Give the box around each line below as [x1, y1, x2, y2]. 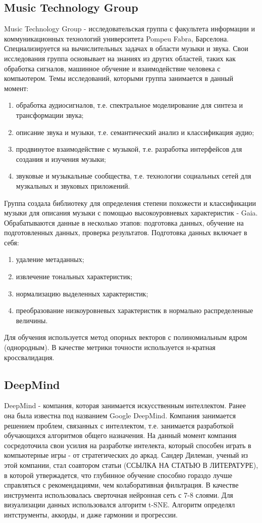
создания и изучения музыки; [16, 153, 106, 164]
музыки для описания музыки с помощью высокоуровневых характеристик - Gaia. [4, 207, 258, 218]
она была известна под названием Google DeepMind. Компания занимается [4, 410, 236, 421]
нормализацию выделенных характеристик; [16, 288, 148, 298]
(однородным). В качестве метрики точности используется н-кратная [4, 342, 216, 353]
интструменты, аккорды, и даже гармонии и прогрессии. [4, 509, 178, 519]
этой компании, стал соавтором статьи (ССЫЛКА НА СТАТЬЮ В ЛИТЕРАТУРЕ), [4, 460, 258, 470]
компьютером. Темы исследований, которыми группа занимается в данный [4, 73, 233, 83]
